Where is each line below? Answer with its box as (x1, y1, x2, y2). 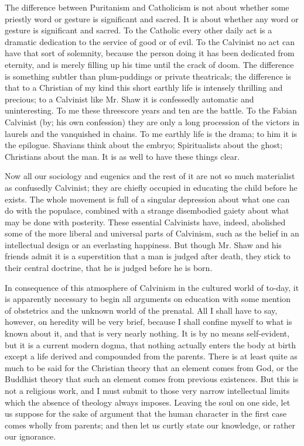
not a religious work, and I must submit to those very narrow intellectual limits (5, 385, 290, 396)
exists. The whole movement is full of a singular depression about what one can (5, 193, 290, 205)
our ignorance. (5, 430, 56, 442)
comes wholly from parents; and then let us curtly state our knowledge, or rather (5, 418, 296, 431)
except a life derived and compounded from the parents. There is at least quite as (5, 350, 298, 362)
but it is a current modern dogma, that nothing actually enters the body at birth (5, 338, 296, 351)
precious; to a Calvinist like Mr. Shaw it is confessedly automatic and (5, 92, 254, 105)
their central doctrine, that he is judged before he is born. (5, 262, 213, 274)
